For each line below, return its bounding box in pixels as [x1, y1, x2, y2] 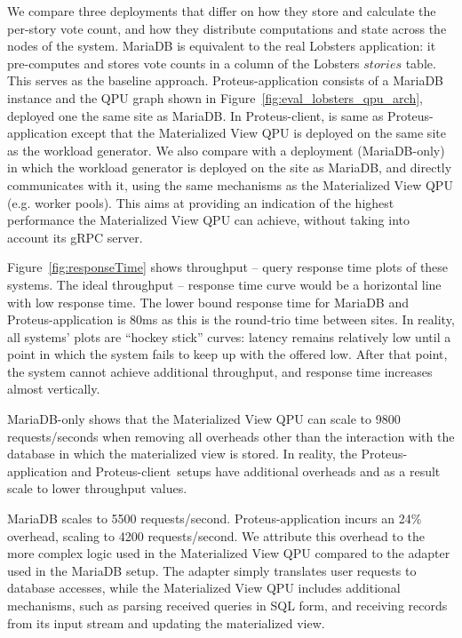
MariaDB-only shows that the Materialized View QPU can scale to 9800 [7, 410, 401, 428]
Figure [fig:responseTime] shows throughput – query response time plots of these [7, 258, 449, 276]
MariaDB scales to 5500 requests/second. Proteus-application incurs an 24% [7, 509, 422, 528]
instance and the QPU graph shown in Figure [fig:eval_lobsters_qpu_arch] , [7, 88, 423, 107]
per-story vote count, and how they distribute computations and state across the [7, 19, 447, 37]
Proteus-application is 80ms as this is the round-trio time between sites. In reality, [7, 310, 455, 329]
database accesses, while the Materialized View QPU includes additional [7, 578, 401, 597]
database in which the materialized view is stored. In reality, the [7, 444, 357, 463]
